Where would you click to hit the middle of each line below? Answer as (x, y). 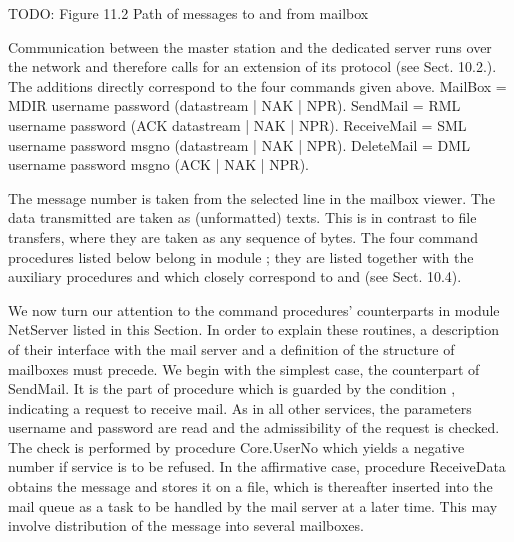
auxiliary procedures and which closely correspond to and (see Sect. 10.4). (235, 276)
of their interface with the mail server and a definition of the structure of (231, 348)
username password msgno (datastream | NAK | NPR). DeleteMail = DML (239, 144)
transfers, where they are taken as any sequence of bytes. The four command (243, 236)
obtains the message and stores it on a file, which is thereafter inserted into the (250, 486)
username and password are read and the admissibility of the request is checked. (254, 427)
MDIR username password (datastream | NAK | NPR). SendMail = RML (234, 105)
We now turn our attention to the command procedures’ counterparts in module (254, 309)
